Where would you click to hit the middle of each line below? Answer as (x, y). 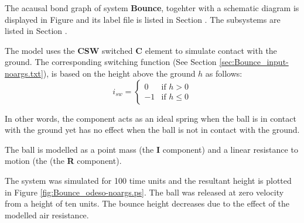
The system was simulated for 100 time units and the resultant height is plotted (148, 180)
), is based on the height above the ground (119, 73)
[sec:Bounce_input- (254, 62)
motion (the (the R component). (63, 161)
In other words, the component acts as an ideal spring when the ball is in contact (151, 118)
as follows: (224, 73)
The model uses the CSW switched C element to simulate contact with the (141, 50)
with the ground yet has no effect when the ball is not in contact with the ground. (152, 130)
